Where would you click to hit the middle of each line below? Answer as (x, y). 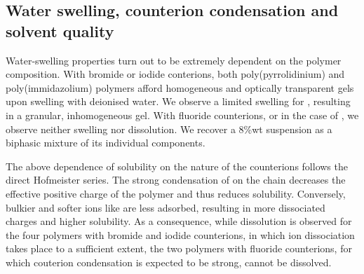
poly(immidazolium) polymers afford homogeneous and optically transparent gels (180, 87)
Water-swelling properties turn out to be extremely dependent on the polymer (174, 60)
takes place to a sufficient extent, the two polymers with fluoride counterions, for (179, 248)
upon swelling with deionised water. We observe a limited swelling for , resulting (178, 101)
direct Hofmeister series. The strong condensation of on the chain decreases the (176, 180)
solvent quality (60, 30)
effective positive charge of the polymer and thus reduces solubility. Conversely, (176, 193)
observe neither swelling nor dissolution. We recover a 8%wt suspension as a (169, 129)
